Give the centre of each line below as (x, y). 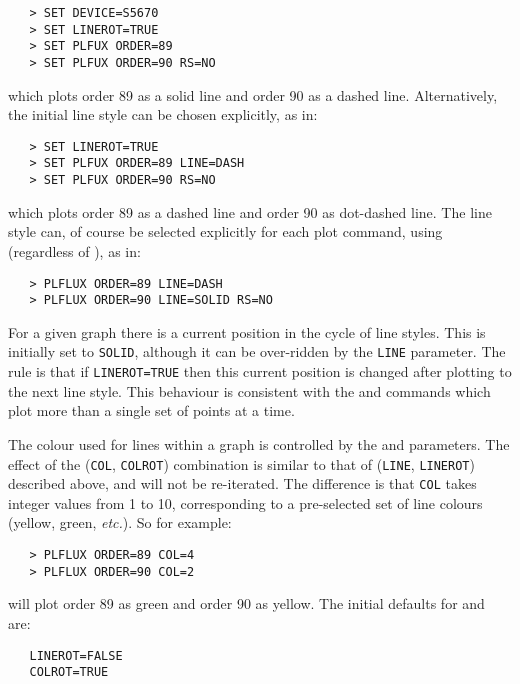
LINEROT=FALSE (76, 655)
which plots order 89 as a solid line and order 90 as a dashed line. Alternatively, (253, 94)
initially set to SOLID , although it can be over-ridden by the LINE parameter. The (257, 351)
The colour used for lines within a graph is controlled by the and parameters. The (259, 443)
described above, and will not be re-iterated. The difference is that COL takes (242, 483)
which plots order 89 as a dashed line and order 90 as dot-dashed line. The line (250, 211)
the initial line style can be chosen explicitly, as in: (163, 114)
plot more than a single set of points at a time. (151, 410)
